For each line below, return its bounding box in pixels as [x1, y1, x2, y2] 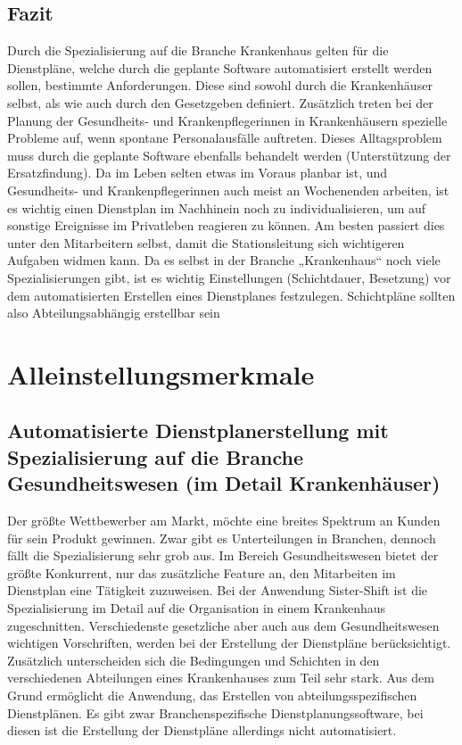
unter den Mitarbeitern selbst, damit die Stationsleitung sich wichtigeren [7, 233, 405, 252]
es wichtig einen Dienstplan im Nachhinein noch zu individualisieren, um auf [7, 198, 426, 217]
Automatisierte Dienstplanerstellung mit [7, 417, 389, 444]
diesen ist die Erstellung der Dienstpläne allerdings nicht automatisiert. [7, 721, 397, 740]
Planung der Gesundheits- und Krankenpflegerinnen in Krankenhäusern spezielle [7, 111, 448, 129]
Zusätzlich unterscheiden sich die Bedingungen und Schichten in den [7, 650, 380, 669]
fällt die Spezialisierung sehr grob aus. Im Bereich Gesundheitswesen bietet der [7, 546, 439, 565]
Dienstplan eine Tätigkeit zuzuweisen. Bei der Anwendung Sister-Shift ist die [7, 581, 428, 600]
